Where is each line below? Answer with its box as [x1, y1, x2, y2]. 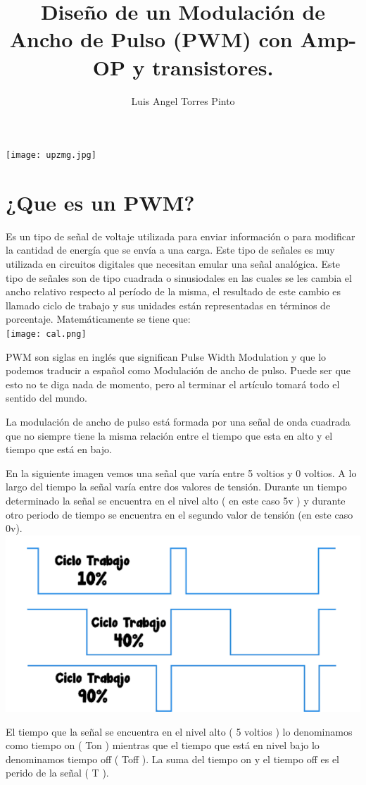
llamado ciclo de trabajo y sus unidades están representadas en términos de [6, 297, 331, 312]
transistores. [152, 52, 274, 81]
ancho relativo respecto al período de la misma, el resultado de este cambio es [6, 284, 341, 299]
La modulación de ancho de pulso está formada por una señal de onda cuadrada [6, 414, 351, 429]
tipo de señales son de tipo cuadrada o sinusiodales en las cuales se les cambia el [6, 270, 352, 285]
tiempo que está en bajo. [6, 442, 112, 457]
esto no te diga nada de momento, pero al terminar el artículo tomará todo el [6, 376, 340, 391]
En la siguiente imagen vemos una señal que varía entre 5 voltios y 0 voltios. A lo [6, 465, 357, 480]
